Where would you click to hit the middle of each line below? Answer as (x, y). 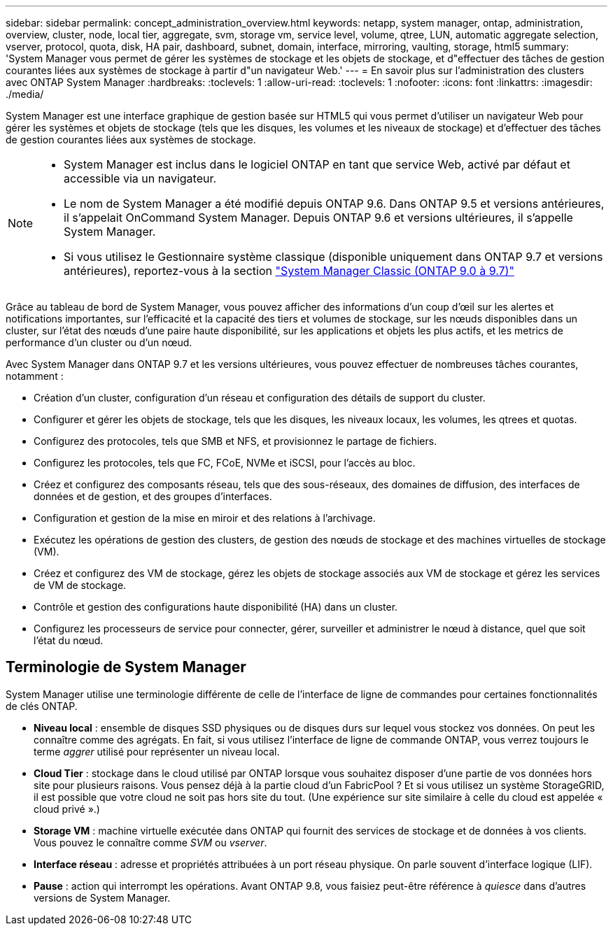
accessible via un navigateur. (140, 178)
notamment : (35, 376)
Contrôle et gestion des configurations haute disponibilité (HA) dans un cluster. (216, 607)
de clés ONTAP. (42, 706)
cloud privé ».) (67, 809)
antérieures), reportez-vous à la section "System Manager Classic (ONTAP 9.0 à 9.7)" (289, 271)
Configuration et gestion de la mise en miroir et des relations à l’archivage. (205, 518)
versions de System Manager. (102, 897)
